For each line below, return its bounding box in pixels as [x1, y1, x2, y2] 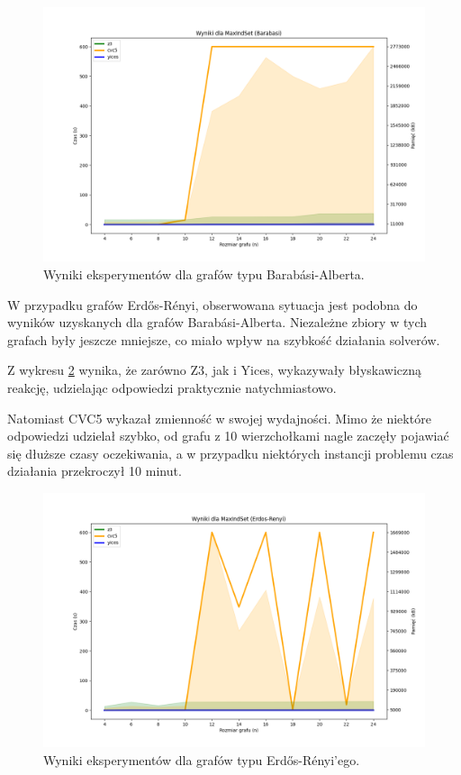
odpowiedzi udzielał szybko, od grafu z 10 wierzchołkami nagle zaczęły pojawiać [7, 426, 449, 445]
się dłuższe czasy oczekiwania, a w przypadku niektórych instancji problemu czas [7, 443, 454, 462]
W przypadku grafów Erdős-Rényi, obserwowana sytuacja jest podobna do [7, 295, 418, 314]
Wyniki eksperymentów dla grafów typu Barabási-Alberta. [43, 264, 365, 283]
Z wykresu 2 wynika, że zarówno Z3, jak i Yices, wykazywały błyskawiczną [7, 360, 422, 379]
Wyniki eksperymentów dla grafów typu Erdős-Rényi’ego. [43, 750, 360, 769]
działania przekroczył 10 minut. [7, 461, 182, 480]
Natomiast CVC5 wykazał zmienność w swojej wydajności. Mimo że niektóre [7, 408, 431, 427]
